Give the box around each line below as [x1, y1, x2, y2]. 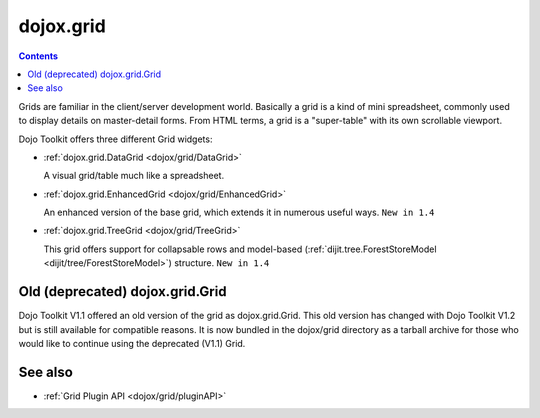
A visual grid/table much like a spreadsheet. [43, 170, 225, 182]
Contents [18, 50, 59, 62]
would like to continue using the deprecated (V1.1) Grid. [18, 337, 246, 349]
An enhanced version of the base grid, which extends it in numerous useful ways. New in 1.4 [43, 206, 435, 219]
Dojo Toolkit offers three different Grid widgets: [18, 133, 213, 145]
